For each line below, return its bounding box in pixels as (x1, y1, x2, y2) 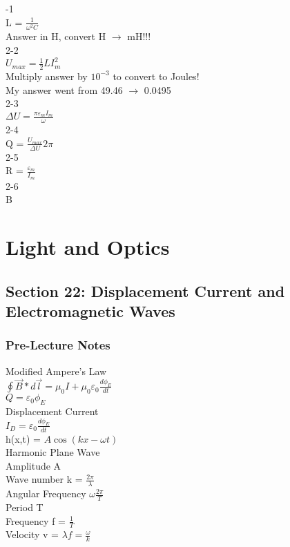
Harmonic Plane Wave (6, 445, 100, 459)
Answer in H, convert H (6, 29, 106, 44)
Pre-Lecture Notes (6, 336, 110, 354)
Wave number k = (6, 472, 83, 486)
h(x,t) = (6, 431, 41, 445)
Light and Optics (6, 232, 170, 260)
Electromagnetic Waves (6, 300, 175, 321)
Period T (6, 500, 43, 515)
